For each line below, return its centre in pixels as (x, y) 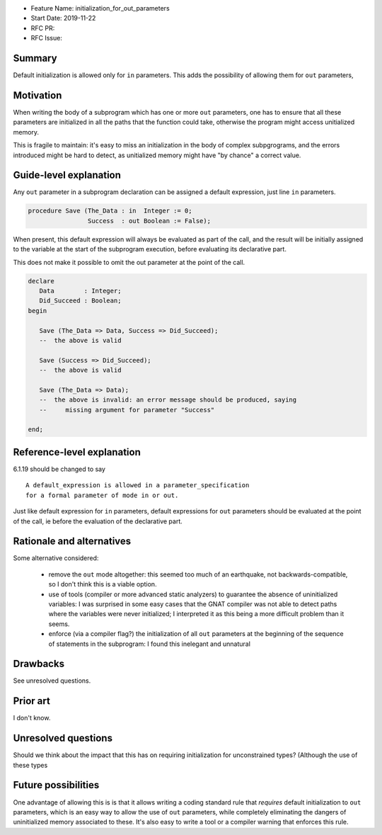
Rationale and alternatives (72, 541)
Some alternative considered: (56, 558)
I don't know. (32, 718)
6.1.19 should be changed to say (59, 469)
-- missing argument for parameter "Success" (127, 410)
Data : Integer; (80, 291)
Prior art (32, 701)
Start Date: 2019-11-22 (63, 18)
